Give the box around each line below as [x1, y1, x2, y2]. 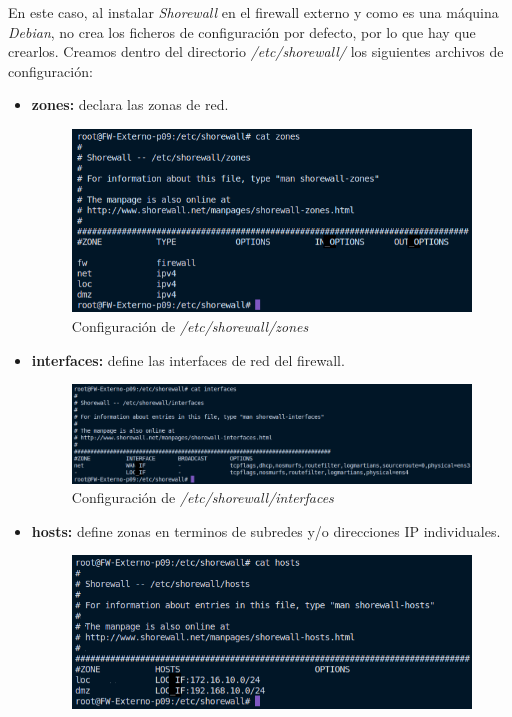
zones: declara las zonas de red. [31, 94, 229, 115]
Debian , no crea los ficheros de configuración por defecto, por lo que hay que [8, 21, 476, 42]
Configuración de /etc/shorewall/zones [71, 315, 309, 336]
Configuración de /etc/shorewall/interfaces [71, 487, 334, 508]
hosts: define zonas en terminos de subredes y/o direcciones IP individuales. [31, 520, 501, 541]
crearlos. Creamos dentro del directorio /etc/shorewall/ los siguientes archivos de [8, 41, 504, 62]
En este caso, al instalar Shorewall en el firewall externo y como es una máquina [8, 2, 499, 22]
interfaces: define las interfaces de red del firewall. [31, 349, 345, 370]
